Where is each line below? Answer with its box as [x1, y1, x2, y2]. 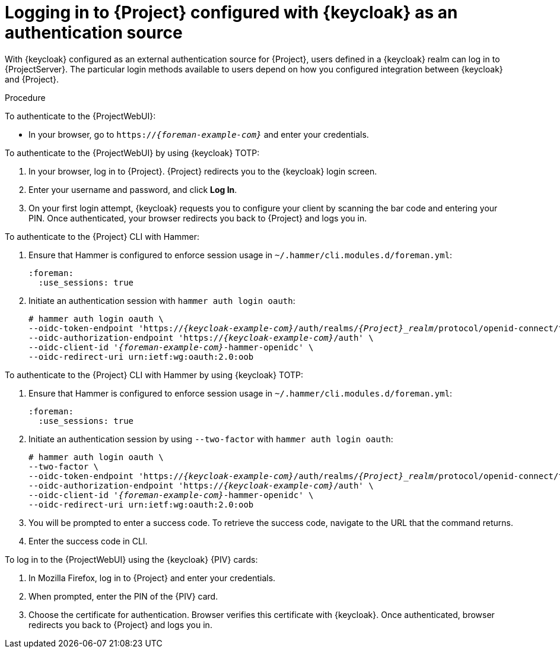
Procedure [5, 92, 46, 103]
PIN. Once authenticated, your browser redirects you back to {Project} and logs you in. [28, 213, 367, 223]
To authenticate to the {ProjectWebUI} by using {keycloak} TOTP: [5, 147, 260, 158]
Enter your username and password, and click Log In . [28, 184, 237, 195]
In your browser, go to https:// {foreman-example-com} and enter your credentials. [28, 129, 369, 140]
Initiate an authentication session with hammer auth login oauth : [28, 295, 295, 306]
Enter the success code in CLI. [28, 535, 148, 546]
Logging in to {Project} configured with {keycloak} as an [5, 2, 458, 23]
